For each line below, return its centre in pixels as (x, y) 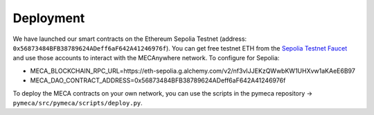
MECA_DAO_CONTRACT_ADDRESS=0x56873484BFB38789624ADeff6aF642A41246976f (158, 80)
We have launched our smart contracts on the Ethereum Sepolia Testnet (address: (130, 39)
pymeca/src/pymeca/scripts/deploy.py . (78, 103)
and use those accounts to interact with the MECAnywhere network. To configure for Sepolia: (146, 58)
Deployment (49, 18)
